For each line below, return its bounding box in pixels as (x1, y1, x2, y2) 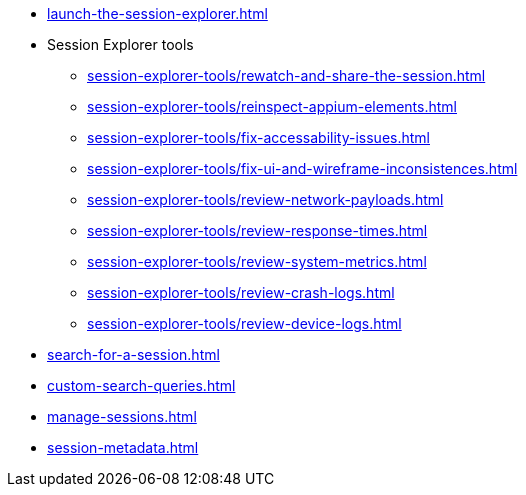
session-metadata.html (47, 439, 199, 456)
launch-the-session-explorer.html (47, 5, 268, 22)
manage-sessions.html (47, 408, 197, 425)
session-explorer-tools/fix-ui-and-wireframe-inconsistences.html (87, 160, 518, 177)
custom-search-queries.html (47, 377, 236, 394)
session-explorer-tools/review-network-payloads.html (87, 191, 444, 208)
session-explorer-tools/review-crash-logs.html (87, 284, 395, 301)
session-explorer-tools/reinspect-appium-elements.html (87, 98, 457, 115)
